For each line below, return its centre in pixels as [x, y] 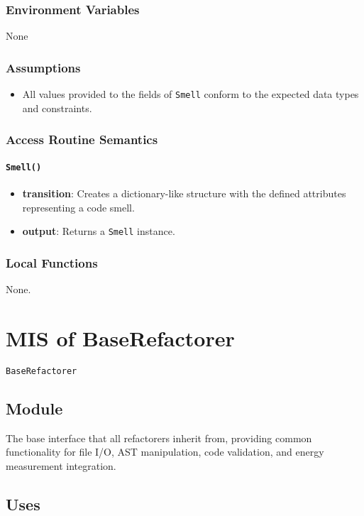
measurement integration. [61, 465]
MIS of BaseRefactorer [120, 337]
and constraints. [57, 108]
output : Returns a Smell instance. [99, 231]
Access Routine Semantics [82, 139]
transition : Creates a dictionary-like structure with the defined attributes [184, 193]
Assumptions [43, 67]
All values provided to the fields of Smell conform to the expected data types [191, 94]
